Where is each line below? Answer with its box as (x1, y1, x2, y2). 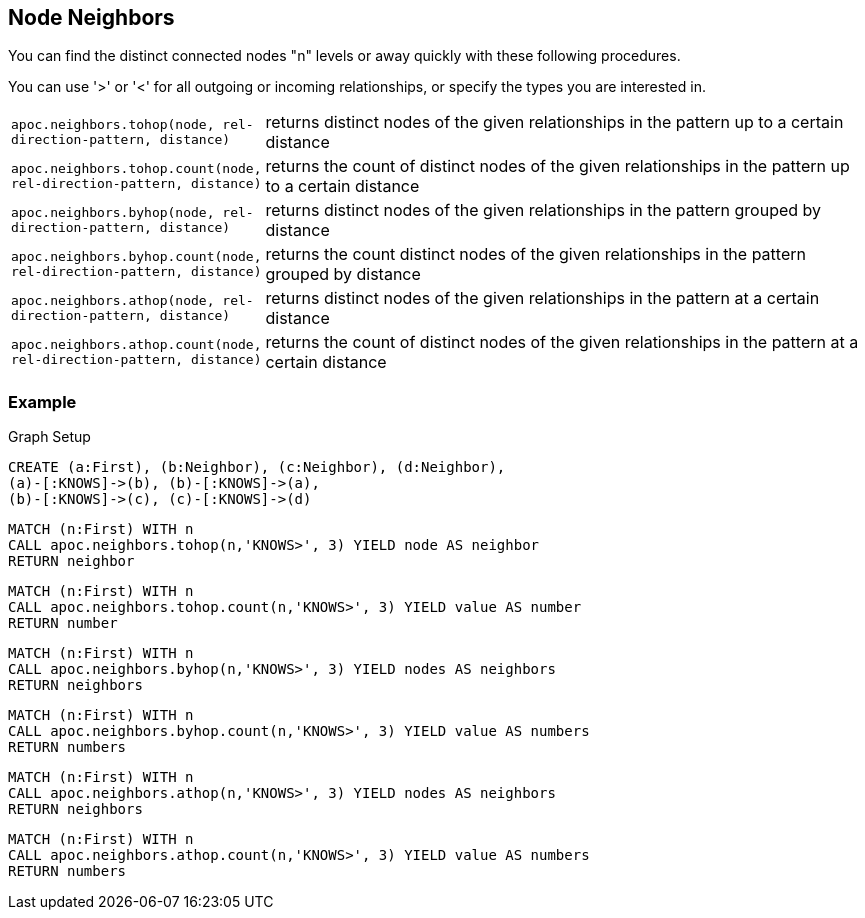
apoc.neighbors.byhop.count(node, (11, 249, 262, 265)
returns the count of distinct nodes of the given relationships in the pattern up (265, 156, 850, 177)
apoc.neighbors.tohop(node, (11, 117, 215, 133)
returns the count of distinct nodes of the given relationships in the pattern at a (265, 332, 859, 353)
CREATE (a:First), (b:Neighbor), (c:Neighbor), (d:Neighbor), (8, 459, 506, 476)
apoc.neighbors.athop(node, (11, 293, 215, 309)
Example (8, 391, 77, 412)
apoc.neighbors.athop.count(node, (11, 337, 262, 353)
